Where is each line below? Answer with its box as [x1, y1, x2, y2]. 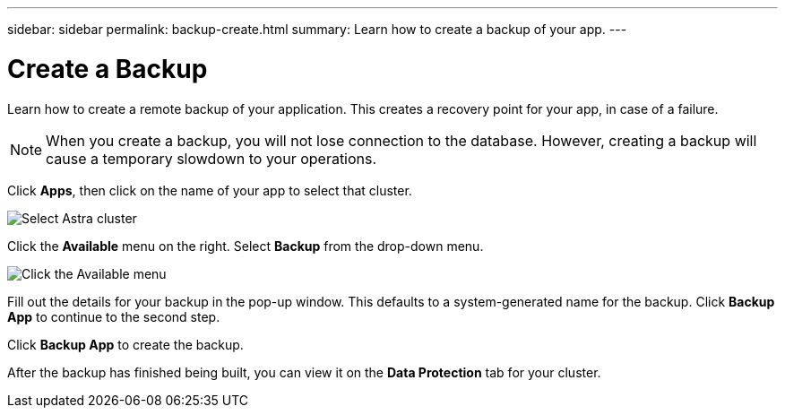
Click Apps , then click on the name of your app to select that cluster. [7, 182, 412, 198]
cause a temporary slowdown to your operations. [46, 149, 377, 168]
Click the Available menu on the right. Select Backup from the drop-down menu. [7, 238, 484, 254]
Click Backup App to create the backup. [7, 336, 244, 352]
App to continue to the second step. [7, 308, 220, 324]
